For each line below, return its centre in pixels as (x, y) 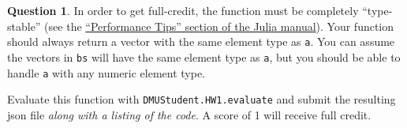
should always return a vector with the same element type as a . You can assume (201, 41)
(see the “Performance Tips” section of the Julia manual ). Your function (219, 26)
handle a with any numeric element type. (106, 72)
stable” (24, 26)
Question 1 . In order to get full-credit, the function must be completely (183, 10)
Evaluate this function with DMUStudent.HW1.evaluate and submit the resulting (202, 99)
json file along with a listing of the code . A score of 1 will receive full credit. (189, 114)
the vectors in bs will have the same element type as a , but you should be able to (204, 56)
